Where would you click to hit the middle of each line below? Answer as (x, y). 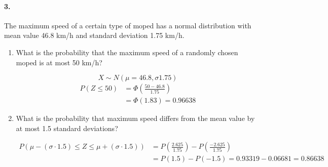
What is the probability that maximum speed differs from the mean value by (135, 118)
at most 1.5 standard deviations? (67, 128)
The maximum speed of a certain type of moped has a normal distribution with (128, 25)
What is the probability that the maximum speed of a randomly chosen (127, 52)
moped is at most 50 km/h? (59, 62)
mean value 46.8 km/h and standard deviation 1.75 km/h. (94, 35)
